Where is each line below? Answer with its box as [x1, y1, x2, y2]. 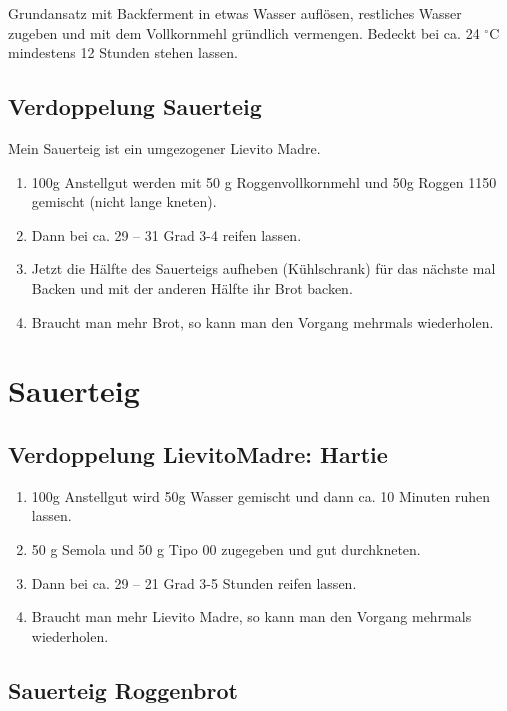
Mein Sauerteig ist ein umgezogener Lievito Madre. [8, 137, 321, 158]
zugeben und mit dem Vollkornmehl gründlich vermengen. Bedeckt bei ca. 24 [8, 22, 480, 43]
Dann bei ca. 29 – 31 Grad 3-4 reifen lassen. [31, 224, 302, 245]
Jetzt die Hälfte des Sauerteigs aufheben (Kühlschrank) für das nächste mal [31, 258, 496, 279]
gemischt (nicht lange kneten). [31, 191, 217, 212]
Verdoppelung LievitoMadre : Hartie [8, 438, 388, 469]
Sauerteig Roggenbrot [8, 674, 238, 705]
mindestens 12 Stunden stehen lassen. [8, 42, 238, 63]
